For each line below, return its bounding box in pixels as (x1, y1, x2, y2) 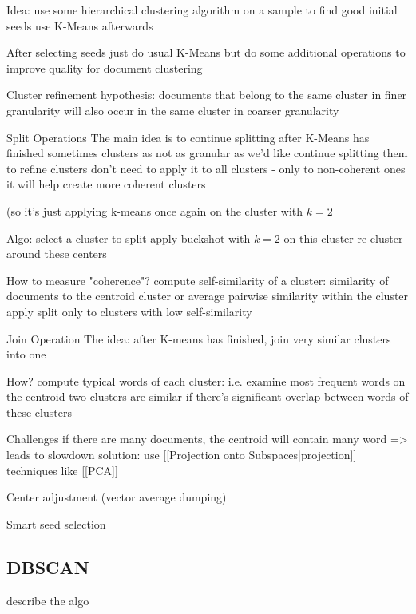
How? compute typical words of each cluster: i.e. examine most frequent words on (6, 372, 406, 389)
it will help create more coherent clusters (6, 176, 206, 192)
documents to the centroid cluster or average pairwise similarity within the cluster (6, 287, 409, 304)
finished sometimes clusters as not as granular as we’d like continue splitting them (6, 145, 408, 161)
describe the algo (6, 592, 89, 608)
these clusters (6, 403, 72, 420)
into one (6, 346, 46, 362)
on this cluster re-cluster (283, 229, 403, 246)
